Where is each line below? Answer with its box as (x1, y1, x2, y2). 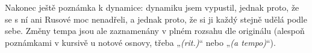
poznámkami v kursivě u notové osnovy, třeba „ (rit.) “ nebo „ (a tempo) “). (5, 36, 276, 48)
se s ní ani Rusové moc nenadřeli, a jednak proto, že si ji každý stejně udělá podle (5, 13, 307, 25)
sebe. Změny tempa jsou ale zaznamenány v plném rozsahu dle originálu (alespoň (5, 24, 305, 37)
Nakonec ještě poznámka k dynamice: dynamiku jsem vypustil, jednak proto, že (5, 1, 299, 13)
